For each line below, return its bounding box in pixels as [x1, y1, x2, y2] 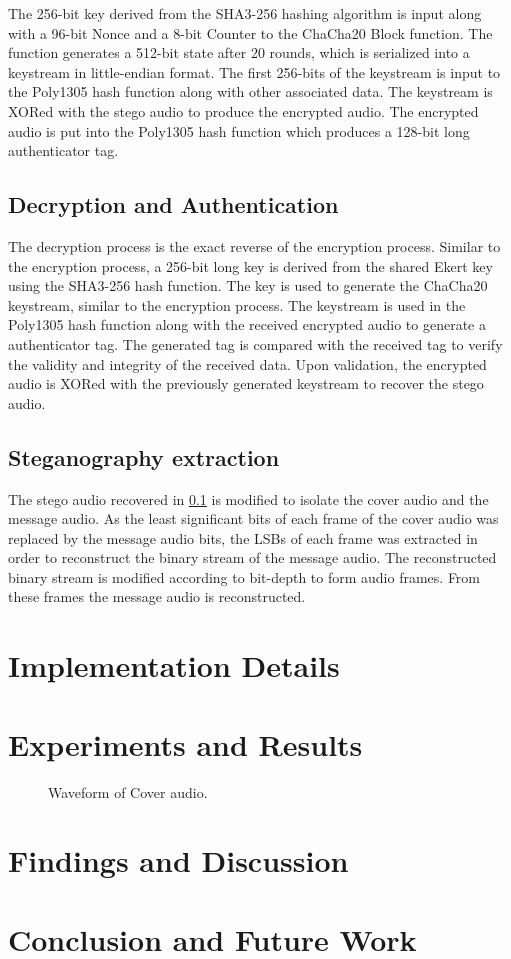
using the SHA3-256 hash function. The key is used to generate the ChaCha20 [8, 275, 488, 296]
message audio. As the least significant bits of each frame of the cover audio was [8, 508, 499, 529]
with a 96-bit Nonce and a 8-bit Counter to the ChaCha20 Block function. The [8, 22, 493, 43]
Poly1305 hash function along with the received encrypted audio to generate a [8, 314, 486, 335]
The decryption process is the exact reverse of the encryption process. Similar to [8, 235, 501, 256]
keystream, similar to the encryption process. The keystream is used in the [8, 294, 466, 315]
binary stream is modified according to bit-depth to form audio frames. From [8, 566, 481, 587]
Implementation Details [8, 645, 340, 686]
